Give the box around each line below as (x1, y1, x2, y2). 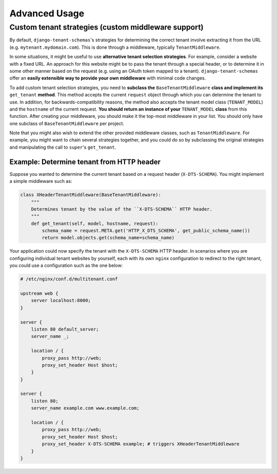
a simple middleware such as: (9, 178, 72, 184)
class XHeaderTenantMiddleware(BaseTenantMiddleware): (20, 192, 161, 198)
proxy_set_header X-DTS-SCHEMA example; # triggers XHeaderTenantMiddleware (42, 441, 240, 447)
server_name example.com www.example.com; (31, 405, 140, 411)
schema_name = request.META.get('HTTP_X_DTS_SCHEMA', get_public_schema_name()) (42, 228, 251, 234)
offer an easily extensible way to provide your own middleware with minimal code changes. (9, 75, 206, 81)
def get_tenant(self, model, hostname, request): (31, 220, 159, 226)
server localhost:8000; (31, 298, 91, 303)
